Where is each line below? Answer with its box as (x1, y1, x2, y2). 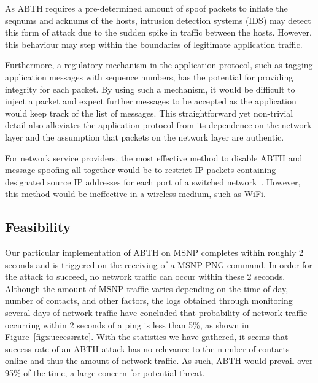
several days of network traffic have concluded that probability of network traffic (5, 306, 308, 319)
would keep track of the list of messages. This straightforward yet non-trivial (5, 106, 293, 119)
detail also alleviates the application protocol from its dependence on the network (5, 118, 312, 131)
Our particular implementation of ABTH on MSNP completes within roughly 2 (5, 246, 303, 259)
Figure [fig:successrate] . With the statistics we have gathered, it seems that (5, 330, 289, 343)
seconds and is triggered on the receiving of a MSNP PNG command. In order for (5, 258, 312, 271)
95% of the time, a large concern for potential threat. (5, 366, 205, 379)
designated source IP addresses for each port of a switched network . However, (5, 175, 301, 188)
